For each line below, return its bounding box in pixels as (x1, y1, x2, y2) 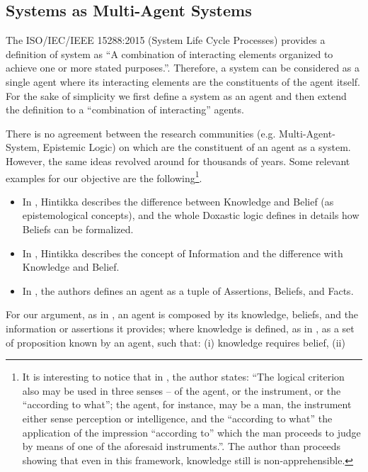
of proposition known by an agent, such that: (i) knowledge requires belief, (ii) (6, 335, 345, 349)
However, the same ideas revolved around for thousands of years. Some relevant (6, 153, 350, 168)
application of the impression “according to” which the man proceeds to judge (22, 425, 361, 439)
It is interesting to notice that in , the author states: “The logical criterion (22, 369, 345, 384)
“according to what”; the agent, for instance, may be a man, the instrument (22, 397, 352, 412)
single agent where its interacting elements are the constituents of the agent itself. (6, 74, 361, 89)
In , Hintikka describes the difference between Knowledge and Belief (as (22, 193, 334, 208)
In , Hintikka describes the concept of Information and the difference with (22, 245, 343, 260)
